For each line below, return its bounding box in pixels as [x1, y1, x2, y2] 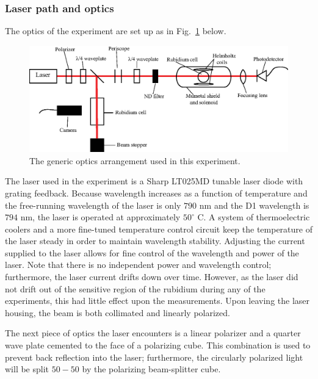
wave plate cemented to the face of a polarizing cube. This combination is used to [5, 339, 311, 352]
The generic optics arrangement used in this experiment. [29, 154, 240, 167]
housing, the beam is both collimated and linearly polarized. [5, 306, 230, 319]
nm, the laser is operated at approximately [20, 211, 181, 223]
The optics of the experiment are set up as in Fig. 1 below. [5, 24, 226, 37]
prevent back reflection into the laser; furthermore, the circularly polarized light [5, 350, 303, 363]
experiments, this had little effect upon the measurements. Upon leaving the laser [5, 294, 310, 307]
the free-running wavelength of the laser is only [5, 198, 181, 211]
